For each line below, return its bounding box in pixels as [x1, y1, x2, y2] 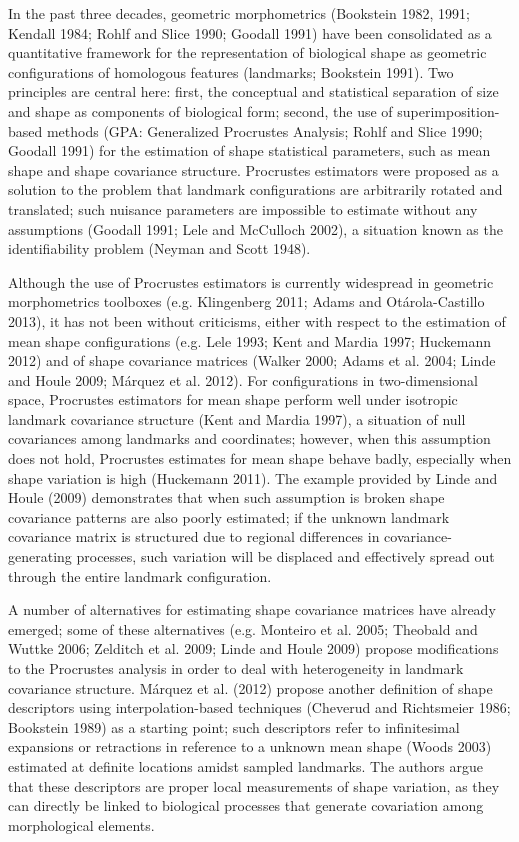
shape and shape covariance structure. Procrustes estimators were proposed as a [8, 159, 499, 180]
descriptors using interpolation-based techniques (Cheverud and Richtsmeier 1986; [8, 697, 511, 718]
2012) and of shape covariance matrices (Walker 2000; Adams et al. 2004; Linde [8, 350, 496, 371]
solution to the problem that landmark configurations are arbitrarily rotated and [8, 179, 503, 200]
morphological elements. [8, 814, 155, 835]
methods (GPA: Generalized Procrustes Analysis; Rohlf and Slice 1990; [46, 120, 483, 141]
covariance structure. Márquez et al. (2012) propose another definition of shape [8, 677, 493, 698]
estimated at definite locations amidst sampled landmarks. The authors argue [8, 755, 484, 776]
